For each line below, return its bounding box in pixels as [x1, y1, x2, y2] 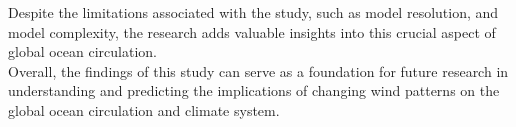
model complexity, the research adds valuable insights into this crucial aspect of [8, 21, 496, 42]
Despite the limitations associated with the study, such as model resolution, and [8, 2, 499, 22]
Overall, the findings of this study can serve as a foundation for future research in [8, 60, 509, 81]
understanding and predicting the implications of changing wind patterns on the [8, 80, 500, 101]
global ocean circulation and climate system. [8, 99, 280, 120]
